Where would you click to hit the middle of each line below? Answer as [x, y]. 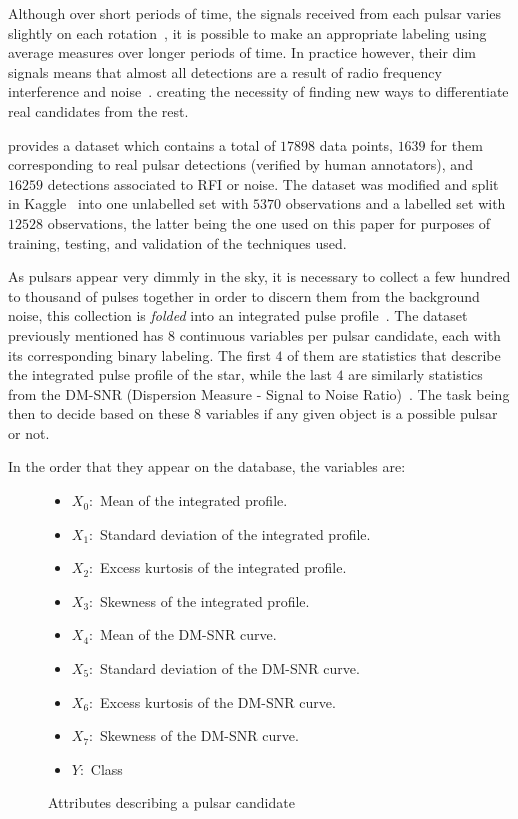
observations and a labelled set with [395, 203]
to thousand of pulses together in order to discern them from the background [244, 295]
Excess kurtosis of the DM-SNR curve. [217, 701]
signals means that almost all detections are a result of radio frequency [225, 71]
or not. [29, 432]
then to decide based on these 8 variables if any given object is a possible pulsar [253, 413]
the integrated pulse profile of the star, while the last [170, 374]
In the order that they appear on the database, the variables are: [207, 466]
